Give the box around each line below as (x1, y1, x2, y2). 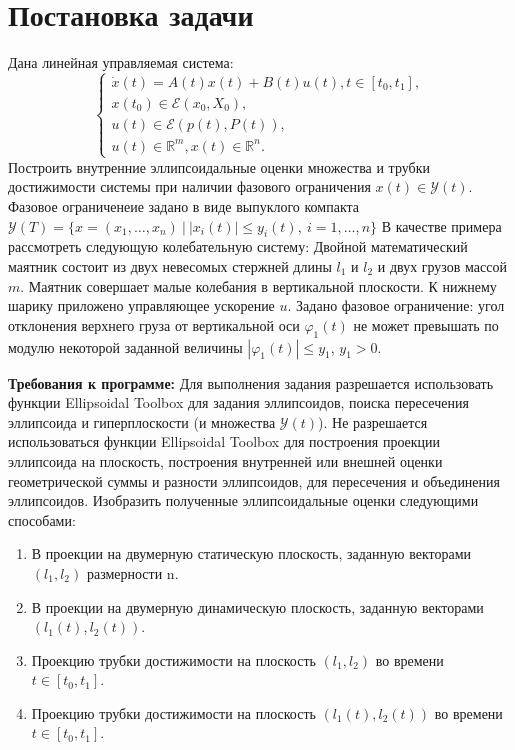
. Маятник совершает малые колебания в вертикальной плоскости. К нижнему (20, 275, 497, 296)
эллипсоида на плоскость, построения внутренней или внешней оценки (8, 450, 443, 471)
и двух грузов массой (377, 256, 507, 276)
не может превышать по (353, 314, 499, 335)
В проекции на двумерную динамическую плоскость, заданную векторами (31, 596, 484, 617)
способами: (8, 509, 76, 530)
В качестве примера (381, 215, 502, 236)
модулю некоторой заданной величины (8, 336, 243, 357)
